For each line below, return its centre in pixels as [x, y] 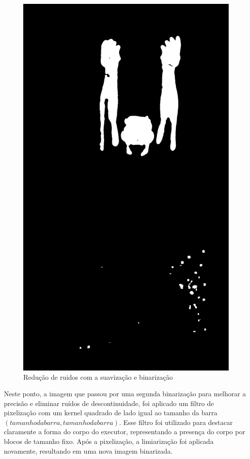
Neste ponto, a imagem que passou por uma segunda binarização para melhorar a [125, 393]
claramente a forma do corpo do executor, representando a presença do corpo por [125, 432]
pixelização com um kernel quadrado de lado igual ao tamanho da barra [111, 413]
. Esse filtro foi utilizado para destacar [176, 422]
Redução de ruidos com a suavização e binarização [98, 377]
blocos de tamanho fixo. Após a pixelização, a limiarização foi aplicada [109, 441]
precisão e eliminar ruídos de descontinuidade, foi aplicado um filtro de [109, 403]
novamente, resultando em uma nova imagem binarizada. [88, 450]
